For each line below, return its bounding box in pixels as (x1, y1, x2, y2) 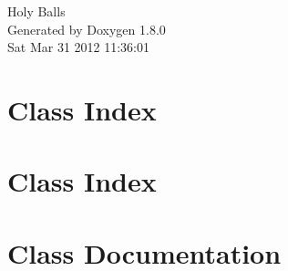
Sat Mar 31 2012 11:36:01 (7, 37, 149, 57)
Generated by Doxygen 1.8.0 (7, 19, 166, 38)
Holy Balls (7, 2, 66, 20)
